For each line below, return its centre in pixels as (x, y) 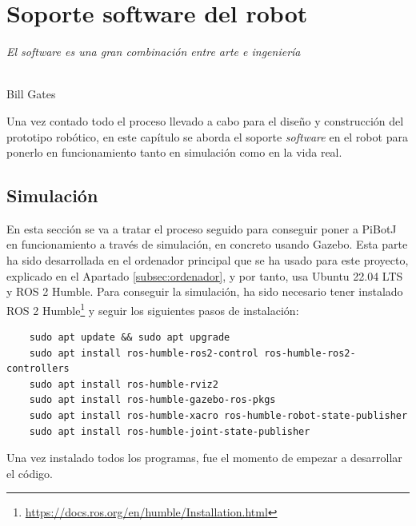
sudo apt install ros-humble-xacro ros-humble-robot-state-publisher (218, 416)
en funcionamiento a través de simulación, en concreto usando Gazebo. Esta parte (207, 244)
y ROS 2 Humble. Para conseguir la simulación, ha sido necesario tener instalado (205, 291)
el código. (30, 473)
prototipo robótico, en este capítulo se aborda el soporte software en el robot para (207, 136)
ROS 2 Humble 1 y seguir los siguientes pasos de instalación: (153, 309)
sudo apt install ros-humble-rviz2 (124, 384)
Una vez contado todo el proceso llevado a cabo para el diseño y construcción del (205, 120)
